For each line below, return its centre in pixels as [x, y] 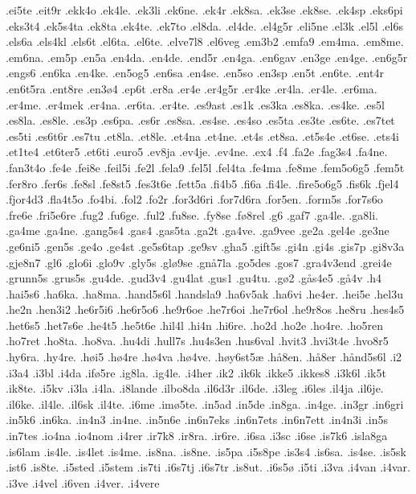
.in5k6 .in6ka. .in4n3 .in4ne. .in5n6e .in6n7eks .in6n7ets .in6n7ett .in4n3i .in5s [197, 420]
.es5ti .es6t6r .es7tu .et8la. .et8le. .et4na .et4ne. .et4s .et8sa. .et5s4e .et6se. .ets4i [202, 136]
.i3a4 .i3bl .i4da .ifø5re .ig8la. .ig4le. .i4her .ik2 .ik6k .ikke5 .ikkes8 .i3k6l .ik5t [196, 372]
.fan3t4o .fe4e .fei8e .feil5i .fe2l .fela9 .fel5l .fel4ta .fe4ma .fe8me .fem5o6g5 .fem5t [205, 167]
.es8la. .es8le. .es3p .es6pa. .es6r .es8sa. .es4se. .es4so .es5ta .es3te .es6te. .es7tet [200, 120]
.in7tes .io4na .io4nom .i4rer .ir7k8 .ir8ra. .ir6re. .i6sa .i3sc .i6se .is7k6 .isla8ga [197, 436]
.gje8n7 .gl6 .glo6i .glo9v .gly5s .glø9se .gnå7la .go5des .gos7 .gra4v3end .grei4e [199, 262]
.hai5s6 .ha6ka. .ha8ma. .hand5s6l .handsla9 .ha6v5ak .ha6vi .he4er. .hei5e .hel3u [205, 293]
